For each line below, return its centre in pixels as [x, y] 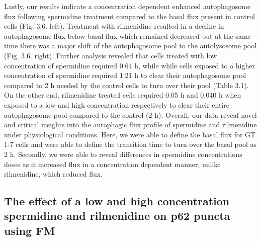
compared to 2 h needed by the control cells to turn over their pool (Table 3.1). [126, 85]
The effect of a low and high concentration [117, 201]
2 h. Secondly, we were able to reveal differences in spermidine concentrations [123, 154]
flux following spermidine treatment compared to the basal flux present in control [129, 16]
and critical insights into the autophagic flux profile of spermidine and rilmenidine [130, 125]
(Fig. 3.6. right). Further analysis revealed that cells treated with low [111, 55]
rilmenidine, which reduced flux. [54, 174]
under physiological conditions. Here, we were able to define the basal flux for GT [130, 134]
